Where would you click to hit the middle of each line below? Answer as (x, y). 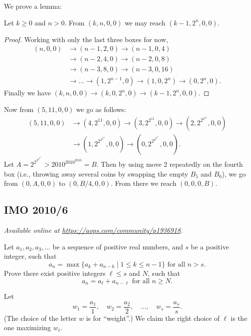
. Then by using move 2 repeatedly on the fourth (170, 164)
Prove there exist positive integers (55, 273)
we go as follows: (101, 109)
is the (239, 318)
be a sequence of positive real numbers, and (118, 246)
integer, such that (30, 256)
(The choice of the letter (40, 318)
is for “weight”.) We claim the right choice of (153, 318)
